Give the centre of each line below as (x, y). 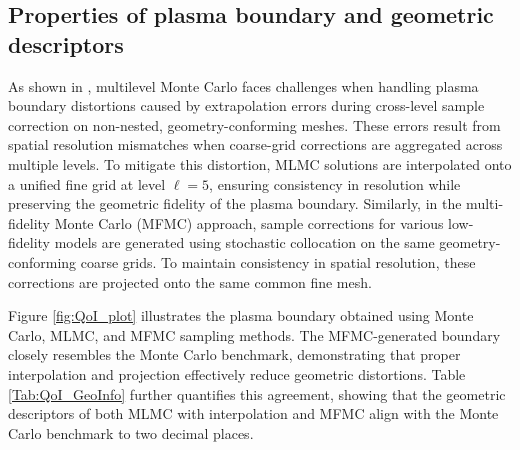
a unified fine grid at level (87, 183)
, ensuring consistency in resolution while (335, 183)
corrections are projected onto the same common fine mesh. (190, 281)
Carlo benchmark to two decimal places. (131, 432)
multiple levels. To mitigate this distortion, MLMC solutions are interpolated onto (260, 163)
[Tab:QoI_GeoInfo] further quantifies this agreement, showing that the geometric (257, 393)
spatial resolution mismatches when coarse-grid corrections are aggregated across (255, 144)
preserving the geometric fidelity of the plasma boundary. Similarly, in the (235, 203)
